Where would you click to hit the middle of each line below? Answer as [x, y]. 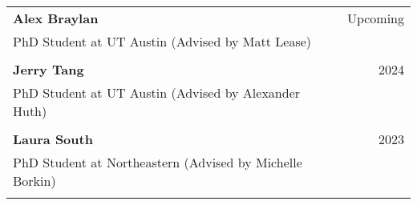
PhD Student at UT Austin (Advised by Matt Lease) [162, 41]
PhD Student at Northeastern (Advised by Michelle [158, 162]
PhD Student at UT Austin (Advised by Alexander [157, 92]
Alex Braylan [56, 18]
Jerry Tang [49, 69]
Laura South [53, 139]
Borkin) [34, 181]
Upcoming [375, 18]
